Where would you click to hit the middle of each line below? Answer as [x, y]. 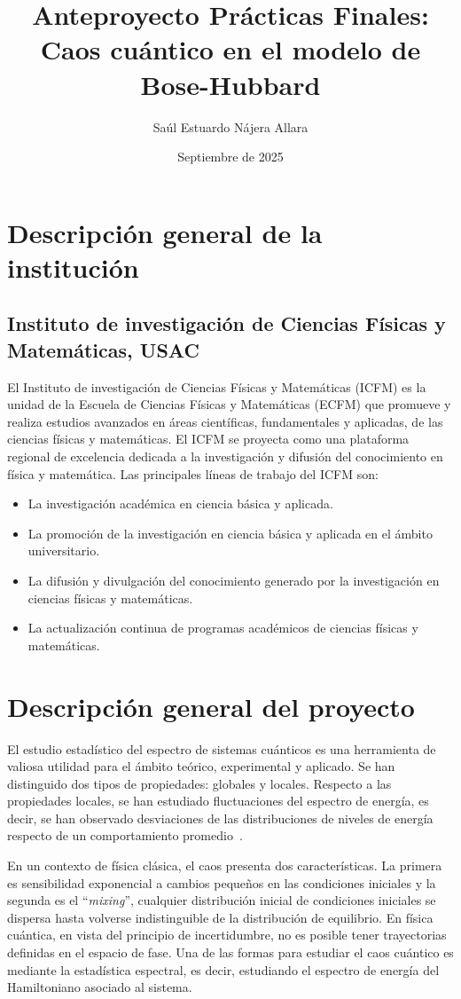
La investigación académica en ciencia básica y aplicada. [180, 503]
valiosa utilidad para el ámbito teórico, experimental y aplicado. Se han [201, 766]
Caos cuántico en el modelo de [230, 49]
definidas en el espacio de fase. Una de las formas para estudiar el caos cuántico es [230, 952]
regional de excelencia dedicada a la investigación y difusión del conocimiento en [225, 456]
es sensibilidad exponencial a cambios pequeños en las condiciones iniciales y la [222, 882]
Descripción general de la [165, 232]
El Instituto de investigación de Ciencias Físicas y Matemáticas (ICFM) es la [217, 386]
